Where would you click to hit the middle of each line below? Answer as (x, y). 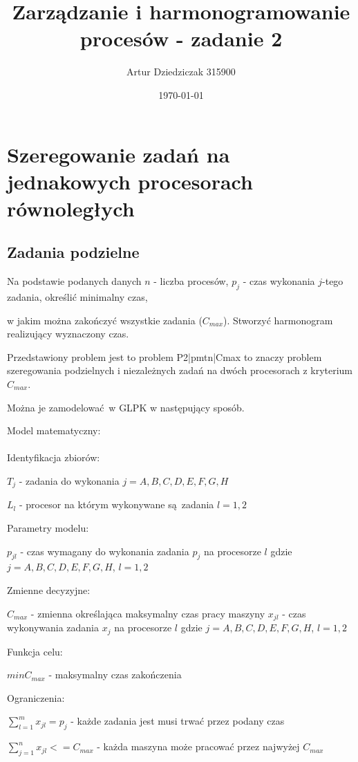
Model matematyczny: (54, 430)
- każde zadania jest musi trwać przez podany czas (178, 721)
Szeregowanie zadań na (119, 154)
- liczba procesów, (191, 281)
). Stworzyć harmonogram (278, 320)
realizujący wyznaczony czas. (68, 334)
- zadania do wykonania (69, 481)
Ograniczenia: (36, 697)
